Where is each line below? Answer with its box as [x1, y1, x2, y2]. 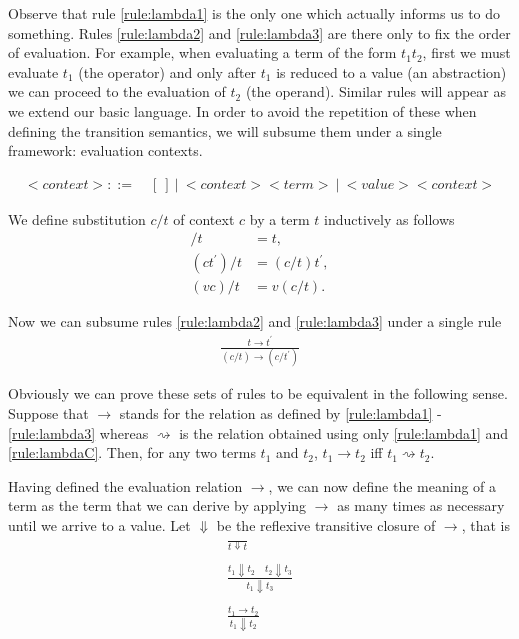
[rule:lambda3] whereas [8, 422, 149, 443]
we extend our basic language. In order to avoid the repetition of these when [8, 100, 477, 121]
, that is [461, 515, 510, 536]
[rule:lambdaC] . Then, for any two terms [8, 442, 256, 463]
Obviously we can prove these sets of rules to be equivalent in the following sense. [8, 383, 508, 404]
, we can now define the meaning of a [268, 475, 497, 496]
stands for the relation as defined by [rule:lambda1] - [119, 403, 442, 424]
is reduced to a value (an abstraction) [276, 61, 507, 82]
